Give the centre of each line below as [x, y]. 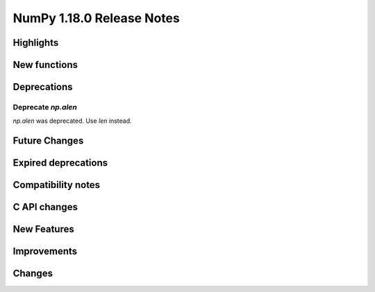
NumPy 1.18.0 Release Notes [96, 18]
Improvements [45, 251]
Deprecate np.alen [45, 107]
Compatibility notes [57, 185]
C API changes [45, 207]
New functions [45, 65]
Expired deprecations [60, 163]
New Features [43, 229]
